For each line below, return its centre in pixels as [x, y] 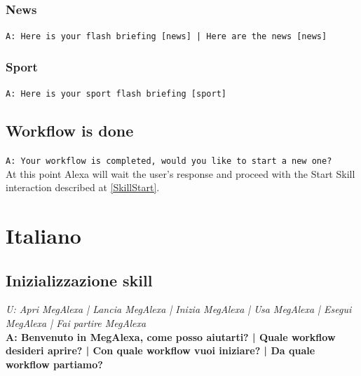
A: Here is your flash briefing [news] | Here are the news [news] [166, 37]
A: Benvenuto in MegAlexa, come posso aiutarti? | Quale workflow [171, 336]
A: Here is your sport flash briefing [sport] [116, 94]
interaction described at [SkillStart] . [83, 187]
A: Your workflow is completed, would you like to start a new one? [169, 161]
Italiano [43, 235]
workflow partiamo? [54, 364]
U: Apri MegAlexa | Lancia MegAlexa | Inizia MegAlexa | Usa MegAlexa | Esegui [179, 309]
